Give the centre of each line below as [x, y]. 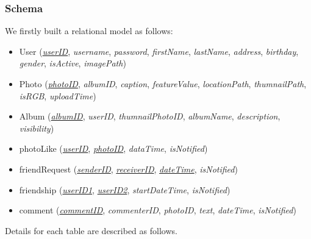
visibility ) [37, 128]
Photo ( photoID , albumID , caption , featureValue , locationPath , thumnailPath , [163, 84]
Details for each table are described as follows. [91, 230]
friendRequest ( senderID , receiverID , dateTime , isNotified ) [128, 169]
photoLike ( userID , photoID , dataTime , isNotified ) [113, 148]
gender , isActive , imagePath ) [73, 63]
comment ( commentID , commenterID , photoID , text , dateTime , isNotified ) [158, 210]
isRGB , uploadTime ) [58, 95]
